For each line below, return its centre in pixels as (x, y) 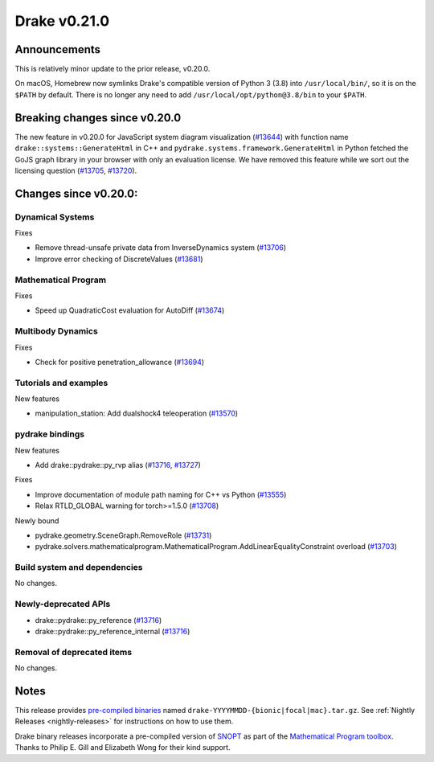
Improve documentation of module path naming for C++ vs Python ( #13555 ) (161, 494)
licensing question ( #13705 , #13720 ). (76, 170)
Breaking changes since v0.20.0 (98, 118)
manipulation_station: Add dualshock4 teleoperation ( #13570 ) (137, 413)
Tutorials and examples (61, 383)
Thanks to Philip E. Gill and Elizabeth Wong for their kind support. (123, 748)
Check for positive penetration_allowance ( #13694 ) (120, 362)
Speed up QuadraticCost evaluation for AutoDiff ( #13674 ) (130, 310)
